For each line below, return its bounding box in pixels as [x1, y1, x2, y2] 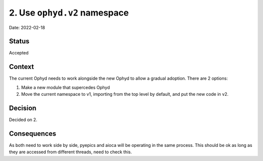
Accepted [9, 50, 29, 56]
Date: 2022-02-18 [9, 24, 45, 30]
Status [9, 37, 30, 46]
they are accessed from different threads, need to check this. [9, 149, 132, 155]
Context [9, 63, 34, 71]
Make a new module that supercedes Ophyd [21, 84, 110, 90]
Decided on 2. [9, 117, 38, 123]
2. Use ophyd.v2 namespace [9, 7, 129, 18]
